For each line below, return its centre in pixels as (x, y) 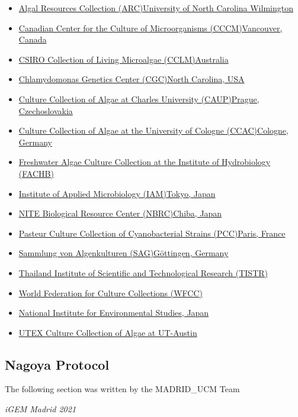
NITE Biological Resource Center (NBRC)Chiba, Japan (120, 213)
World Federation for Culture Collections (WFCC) (111, 292)
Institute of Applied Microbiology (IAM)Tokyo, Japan (117, 193)
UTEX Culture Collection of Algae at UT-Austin (108, 332)
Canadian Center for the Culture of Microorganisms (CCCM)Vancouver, (150, 28)
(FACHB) (36, 173)
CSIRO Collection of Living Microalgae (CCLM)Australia (124, 59)
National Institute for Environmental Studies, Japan (114, 313)
